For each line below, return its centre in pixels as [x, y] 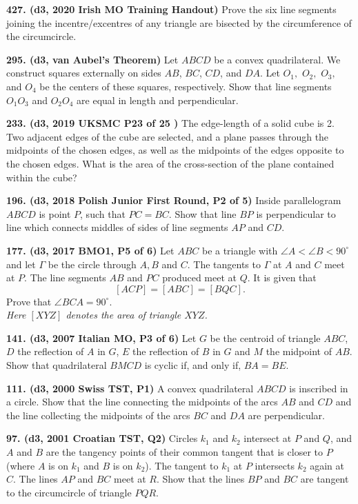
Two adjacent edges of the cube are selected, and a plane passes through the [168, 136]
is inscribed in [319, 388]
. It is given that [282, 278]
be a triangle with [240, 250]
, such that [103, 213]
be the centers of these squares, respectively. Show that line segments [186, 86]
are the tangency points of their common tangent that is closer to [184, 452]
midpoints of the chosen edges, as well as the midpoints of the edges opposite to [175, 150]
